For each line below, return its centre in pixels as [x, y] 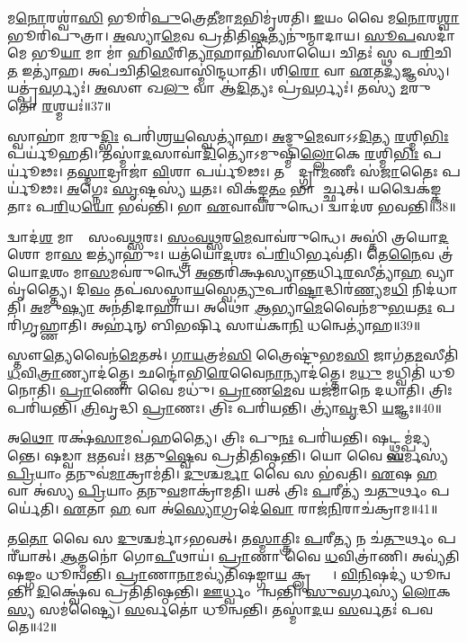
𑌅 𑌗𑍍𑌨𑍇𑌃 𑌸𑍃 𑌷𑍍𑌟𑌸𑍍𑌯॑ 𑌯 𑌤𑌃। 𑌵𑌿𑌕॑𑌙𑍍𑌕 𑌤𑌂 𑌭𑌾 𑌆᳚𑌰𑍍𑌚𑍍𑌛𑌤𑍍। [216, 188]
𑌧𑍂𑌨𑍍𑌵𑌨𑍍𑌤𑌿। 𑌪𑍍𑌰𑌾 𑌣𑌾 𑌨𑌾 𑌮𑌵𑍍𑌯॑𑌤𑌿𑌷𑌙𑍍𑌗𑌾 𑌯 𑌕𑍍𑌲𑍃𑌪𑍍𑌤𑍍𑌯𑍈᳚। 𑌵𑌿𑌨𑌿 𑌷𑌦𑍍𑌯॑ [226, 573]
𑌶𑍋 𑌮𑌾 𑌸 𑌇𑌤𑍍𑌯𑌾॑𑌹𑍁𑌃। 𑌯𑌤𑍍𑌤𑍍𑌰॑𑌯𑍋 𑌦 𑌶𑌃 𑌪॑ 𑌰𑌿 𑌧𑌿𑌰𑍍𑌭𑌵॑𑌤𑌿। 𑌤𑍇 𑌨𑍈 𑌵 [221, 254]
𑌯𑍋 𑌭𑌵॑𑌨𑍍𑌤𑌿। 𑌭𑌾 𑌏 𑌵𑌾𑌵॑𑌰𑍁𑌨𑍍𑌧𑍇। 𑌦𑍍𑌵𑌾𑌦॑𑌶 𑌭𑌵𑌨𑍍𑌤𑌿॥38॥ [269, 205]
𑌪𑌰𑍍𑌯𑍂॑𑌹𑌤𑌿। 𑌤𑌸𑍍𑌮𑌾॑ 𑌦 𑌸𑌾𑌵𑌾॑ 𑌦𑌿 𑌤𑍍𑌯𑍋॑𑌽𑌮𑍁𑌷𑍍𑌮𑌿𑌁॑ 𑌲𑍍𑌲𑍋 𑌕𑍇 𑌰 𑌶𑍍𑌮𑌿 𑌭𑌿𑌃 [213, 153]
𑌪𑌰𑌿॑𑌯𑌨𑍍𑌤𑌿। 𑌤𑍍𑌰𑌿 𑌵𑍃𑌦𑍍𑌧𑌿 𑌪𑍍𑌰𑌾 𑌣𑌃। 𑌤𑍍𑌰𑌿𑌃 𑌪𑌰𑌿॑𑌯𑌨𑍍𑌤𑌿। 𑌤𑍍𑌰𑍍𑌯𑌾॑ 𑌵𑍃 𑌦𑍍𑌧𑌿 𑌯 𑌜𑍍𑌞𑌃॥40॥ [225, 407]
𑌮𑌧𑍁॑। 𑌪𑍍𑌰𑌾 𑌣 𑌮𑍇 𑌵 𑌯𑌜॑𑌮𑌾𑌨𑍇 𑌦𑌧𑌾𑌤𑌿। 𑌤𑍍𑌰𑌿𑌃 [315, 390]
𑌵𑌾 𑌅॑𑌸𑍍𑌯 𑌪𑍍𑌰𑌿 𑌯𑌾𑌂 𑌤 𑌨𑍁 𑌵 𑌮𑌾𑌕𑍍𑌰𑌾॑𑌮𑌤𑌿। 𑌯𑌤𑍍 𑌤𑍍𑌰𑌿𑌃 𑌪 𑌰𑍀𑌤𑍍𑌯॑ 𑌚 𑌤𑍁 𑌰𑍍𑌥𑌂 [217, 491]
